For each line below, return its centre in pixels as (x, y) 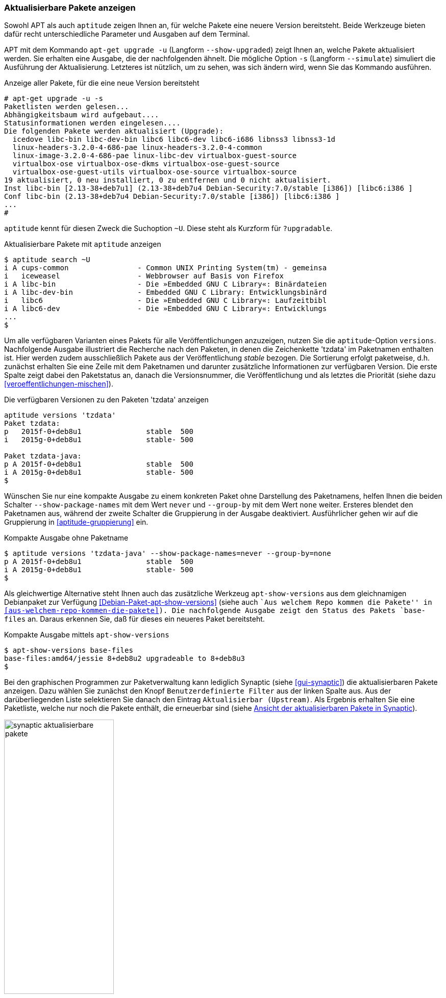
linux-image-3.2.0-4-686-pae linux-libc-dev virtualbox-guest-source (155, 156)
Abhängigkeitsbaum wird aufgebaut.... (82, 115)
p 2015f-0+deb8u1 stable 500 (99, 432)
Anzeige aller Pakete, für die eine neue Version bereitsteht (102, 83)
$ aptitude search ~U (47, 260)
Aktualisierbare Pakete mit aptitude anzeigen (83, 244)
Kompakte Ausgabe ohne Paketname (66, 538)
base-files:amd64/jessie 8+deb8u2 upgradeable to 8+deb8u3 (125, 659)
